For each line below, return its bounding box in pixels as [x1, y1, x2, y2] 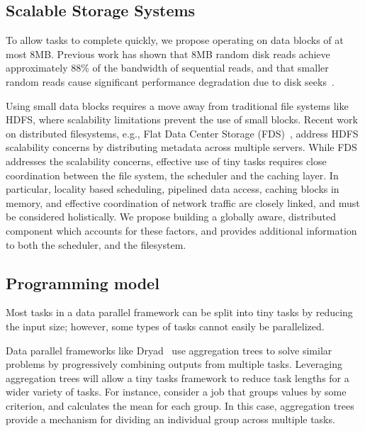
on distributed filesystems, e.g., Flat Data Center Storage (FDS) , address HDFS [6, 125, 359, 140]
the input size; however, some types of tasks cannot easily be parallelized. [6, 318, 325, 333]
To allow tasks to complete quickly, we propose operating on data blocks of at [6, 33, 344, 47]
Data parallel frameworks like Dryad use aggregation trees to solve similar [6, 342, 332, 357]
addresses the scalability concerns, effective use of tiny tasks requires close [6, 153, 327, 168]
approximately [6, 60, 68, 75]
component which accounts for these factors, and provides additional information [6, 223, 357, 237]
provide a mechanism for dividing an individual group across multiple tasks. [6, 412, 335, 427]
